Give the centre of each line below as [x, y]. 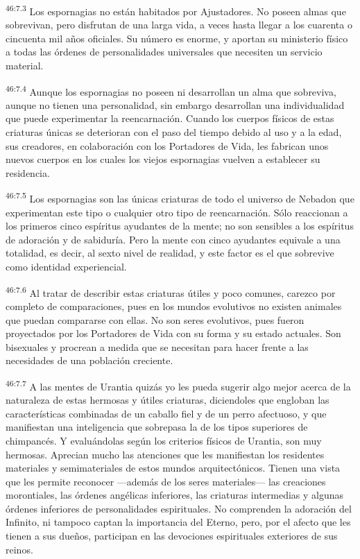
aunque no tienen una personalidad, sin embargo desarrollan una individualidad [175, 104]
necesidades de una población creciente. [89, 360]
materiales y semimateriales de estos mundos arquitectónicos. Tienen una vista [173, 468]
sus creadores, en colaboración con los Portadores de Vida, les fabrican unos [167, 145]
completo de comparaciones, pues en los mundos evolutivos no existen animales [174, 306]
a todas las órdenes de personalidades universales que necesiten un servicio [164, 52]
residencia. [28, 172]
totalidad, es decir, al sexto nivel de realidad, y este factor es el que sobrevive [170, 253]
